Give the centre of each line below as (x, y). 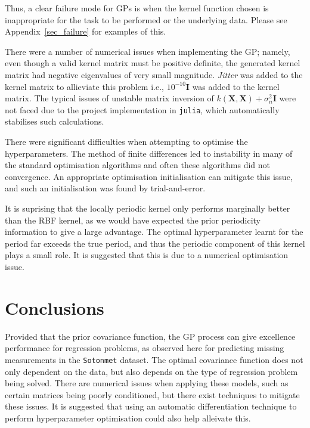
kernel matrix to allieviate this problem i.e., (84, 86)
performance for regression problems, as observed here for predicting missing (145, 348)
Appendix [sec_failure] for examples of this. (86, 31)
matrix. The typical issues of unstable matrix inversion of (109, 98)
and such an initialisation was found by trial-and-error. (105, 188)
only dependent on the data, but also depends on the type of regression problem (151, 371)
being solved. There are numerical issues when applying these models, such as (147, 383)
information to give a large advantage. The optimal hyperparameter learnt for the (154, 232)
